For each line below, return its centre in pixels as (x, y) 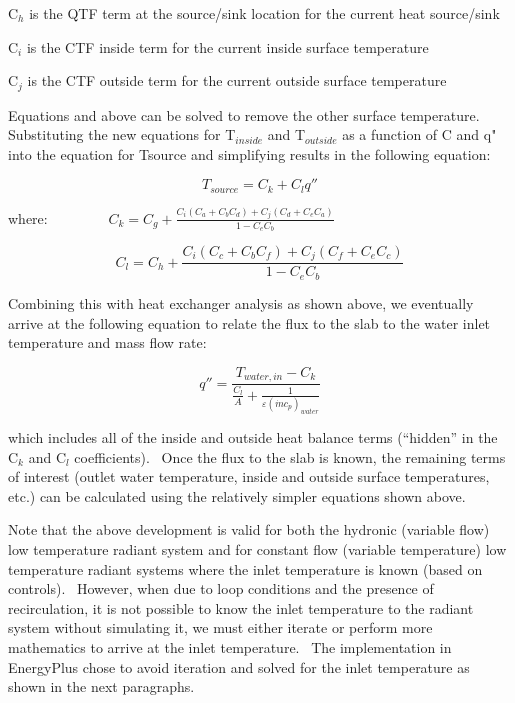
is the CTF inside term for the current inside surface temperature (227, 46)
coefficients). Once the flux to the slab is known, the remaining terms (290, 456)
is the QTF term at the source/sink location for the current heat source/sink (264, 13)
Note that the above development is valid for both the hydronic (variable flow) (249, 529)
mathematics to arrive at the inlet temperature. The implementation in (230, 646)
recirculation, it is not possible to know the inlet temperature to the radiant (241, 607)
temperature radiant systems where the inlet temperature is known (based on (245, 568)
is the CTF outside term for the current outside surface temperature (237, 80)
